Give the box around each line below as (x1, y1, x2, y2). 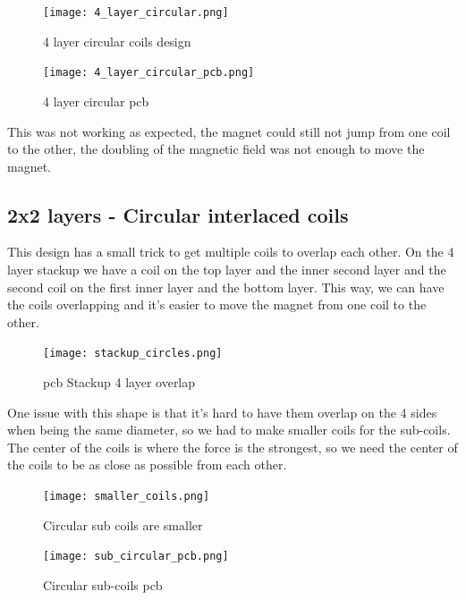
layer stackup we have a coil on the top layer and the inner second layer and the (7, 260, 446, 279)
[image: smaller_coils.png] (43, 490, 210, 503)
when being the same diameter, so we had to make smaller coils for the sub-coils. (7, 420, 451, 439)
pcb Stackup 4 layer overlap (43, 373, 196, 392)
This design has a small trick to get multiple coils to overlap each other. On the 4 (7, 242, 454, 261)
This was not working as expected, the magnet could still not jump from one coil (7, 122, 451, 140)
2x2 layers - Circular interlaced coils (7, 200, 349, 228)
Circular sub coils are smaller (43, 515, 203, 534)
